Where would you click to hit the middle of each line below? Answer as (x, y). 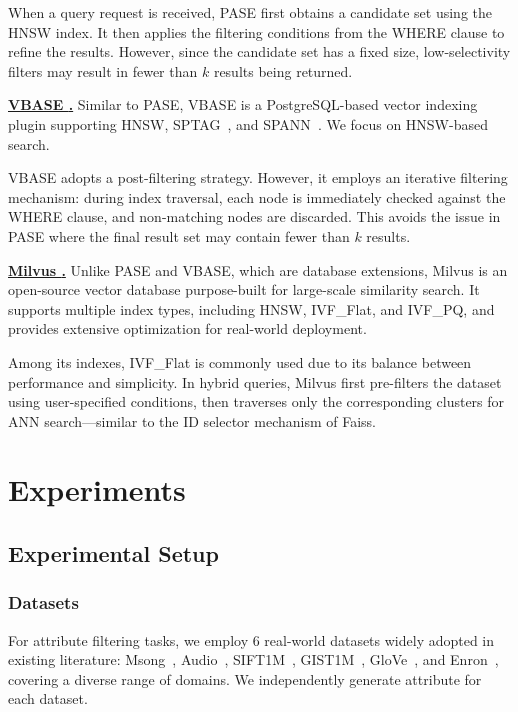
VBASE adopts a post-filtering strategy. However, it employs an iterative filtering (258, 177)
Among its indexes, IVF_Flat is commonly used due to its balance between (240, 361)
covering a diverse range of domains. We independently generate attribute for (245, 678)
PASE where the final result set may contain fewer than (179, 235)
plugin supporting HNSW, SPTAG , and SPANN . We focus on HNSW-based (248, 123)
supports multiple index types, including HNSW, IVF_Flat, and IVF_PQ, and (251, 308)
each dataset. (48, 698)
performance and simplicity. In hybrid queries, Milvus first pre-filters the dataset (255, 381)
